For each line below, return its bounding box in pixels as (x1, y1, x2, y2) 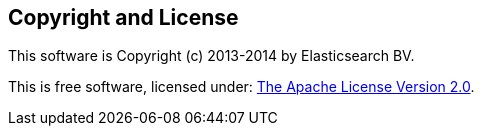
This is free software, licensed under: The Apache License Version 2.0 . (8, 78, 475, 96)
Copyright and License (8, 5, 239, 30)
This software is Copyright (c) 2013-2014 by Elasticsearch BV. (8, 47, 415, 65)
